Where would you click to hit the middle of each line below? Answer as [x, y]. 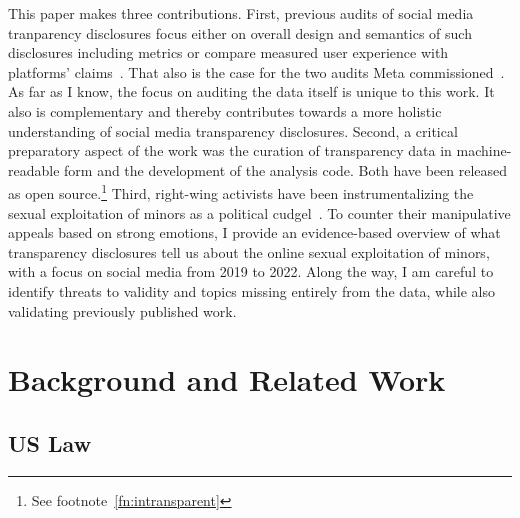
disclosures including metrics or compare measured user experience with [228, 52]
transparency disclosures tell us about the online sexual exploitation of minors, [249, 251]
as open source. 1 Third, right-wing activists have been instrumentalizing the [241, 191]
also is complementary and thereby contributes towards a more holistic [225, 110]
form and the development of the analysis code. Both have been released [286, 169]
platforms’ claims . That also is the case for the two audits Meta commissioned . [256, 71]
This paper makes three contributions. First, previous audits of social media [241, 13]
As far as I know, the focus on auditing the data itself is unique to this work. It [251, 91]
